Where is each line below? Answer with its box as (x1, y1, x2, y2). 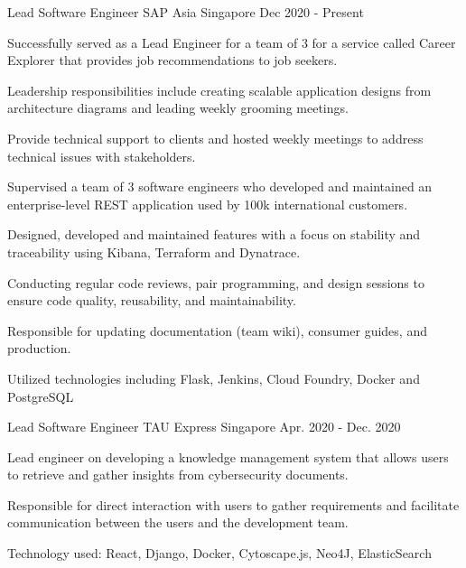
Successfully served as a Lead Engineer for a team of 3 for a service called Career (7, 33, 456, 51)
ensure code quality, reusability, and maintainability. (7, 291, 296, 310)
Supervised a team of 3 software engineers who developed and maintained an (7, 177, 433, 196)
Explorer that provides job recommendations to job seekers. (7, 51, 338, 70)
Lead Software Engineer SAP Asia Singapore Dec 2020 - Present (7, 3, 364, 21)
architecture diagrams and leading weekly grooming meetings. (7, 98, 349, 117)
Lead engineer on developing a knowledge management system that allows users (7, 447, 449, 466)
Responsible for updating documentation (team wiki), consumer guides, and (7, 321, 427, 340)
